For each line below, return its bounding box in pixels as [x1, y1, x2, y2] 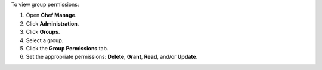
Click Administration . [26, 20, 79, 27]
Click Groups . [26, 28, 60, 36]
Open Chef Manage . [26, 12, 77, 19]
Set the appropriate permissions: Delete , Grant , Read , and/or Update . [26, 53, 198, 61]
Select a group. [26, 36, 64, 44]
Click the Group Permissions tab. [26, 44, 109, 52]
